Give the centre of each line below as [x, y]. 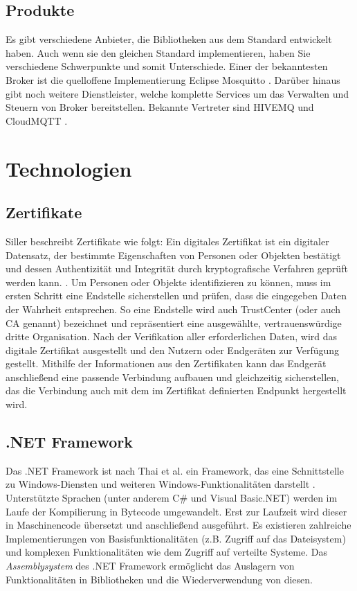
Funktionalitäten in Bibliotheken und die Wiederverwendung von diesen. [159, 579]
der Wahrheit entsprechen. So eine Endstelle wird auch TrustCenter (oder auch [173, 309]
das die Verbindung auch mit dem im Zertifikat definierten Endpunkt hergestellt [176, 390]
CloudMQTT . [37, 120]
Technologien [69, 168]
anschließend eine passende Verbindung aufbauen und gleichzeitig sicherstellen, [172, 377]
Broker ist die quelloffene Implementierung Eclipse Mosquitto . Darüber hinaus [173, 79]
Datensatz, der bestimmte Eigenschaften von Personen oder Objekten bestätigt [173, 255]
